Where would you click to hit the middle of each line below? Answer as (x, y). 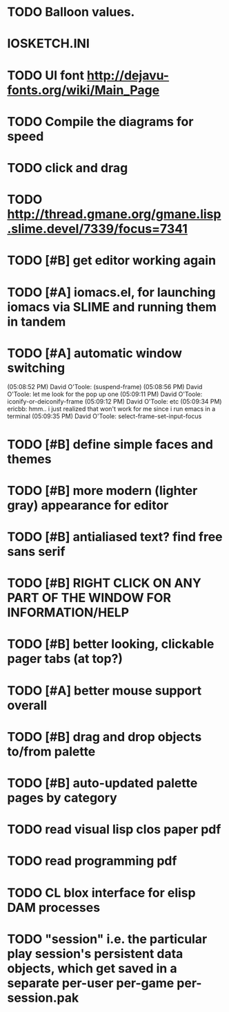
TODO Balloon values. (71, 12)
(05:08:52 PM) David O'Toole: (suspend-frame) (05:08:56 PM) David (105, 387)
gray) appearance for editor (88, 505)
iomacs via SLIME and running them (112, 307)
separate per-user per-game (91, 983)
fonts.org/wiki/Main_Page (83, 90)
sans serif (36, 552)
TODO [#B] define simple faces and (110, 444)
